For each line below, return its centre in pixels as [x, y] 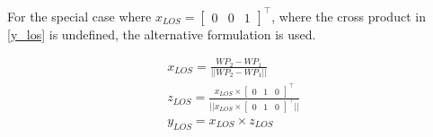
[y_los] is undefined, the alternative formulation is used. [162, 34]
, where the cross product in [349, 16]
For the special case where [80, 16]
